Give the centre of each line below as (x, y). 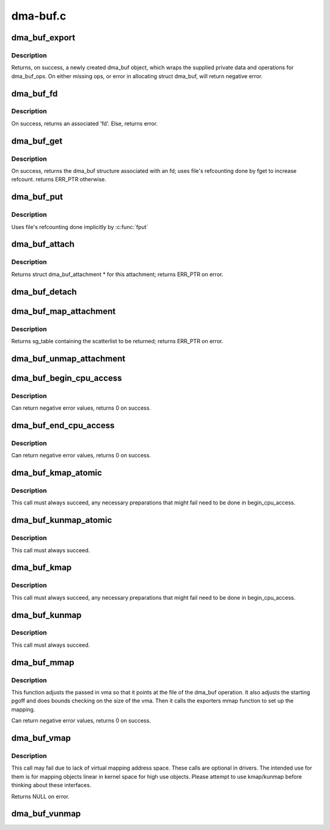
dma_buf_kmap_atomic (57, 473)
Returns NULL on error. (40, 796)
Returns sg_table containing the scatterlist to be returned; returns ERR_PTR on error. (117, 341)
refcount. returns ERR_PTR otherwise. (59, 180)
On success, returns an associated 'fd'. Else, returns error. (85, 123)
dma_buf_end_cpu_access (63, 425)
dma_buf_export (43, 38)
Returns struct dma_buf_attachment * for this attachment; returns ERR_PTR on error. (117, 274)
